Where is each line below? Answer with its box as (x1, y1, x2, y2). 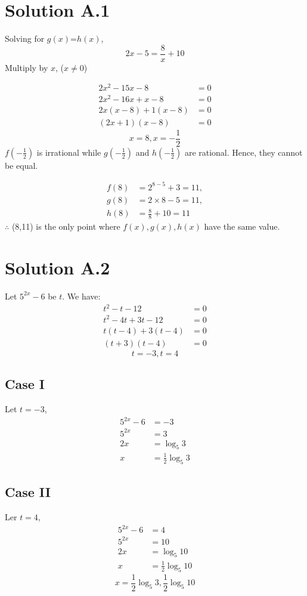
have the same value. (204, 220, 280, 233)
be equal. (5, 159, 38, 171)
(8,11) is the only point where (11, 220, 120, 233)
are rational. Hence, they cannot (184, 146, 303, 158)
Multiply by (5, 61, 48, 73)
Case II (5, 483, 51, 501)
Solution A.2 (5, 255, 110, 280)
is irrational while (36, 146, 101, 158)
